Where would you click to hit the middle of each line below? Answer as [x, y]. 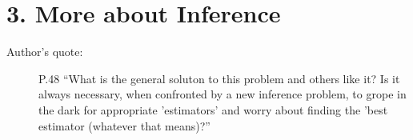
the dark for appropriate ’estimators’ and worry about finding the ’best [213, 109]
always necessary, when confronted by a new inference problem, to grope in [223, 94]
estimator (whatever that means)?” [124, 125]
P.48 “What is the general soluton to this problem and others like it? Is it [219, 78]
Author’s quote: [45, 52]
